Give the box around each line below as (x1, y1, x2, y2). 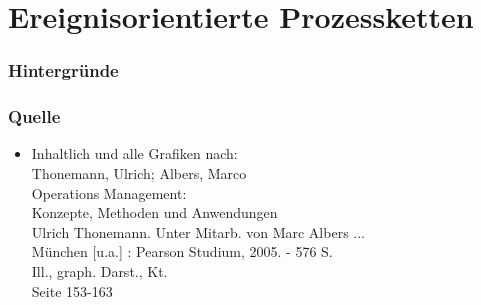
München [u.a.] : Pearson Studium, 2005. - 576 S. (31, 241, 333, 262)
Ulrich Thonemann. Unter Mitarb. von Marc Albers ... (31, 221, 365, 242)
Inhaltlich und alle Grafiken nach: (31, 143, 238, 164)
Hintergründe (8, 58, 119, 83)
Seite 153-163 (31, 280, 113, 301)
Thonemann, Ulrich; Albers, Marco (31, 163, 247, 184)
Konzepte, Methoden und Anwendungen (31, 202, 278, 223)
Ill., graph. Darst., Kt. (31, 261, 168, 281)
